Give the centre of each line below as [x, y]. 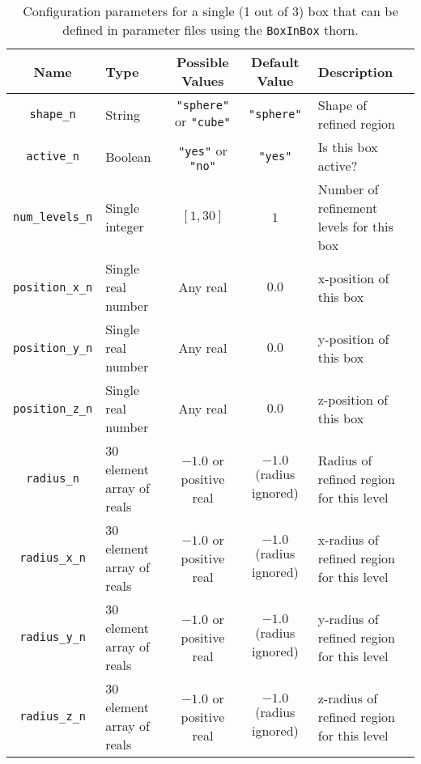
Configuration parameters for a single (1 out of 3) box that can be [210, 11]
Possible [203, 62]
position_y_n [53, 348]
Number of [348, 189]
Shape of [342, 105]
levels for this [355, 226]
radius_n [53, 478]
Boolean [128, 156]
